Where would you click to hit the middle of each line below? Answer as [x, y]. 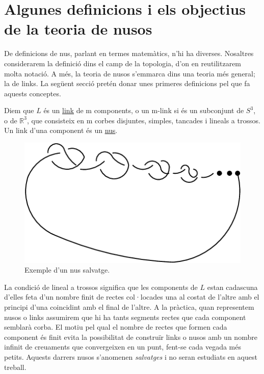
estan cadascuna [232, 287]
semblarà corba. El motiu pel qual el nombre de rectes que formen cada [116, 327]
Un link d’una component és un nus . [61, 130]
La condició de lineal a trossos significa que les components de [101, 287]
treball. [15, 367]
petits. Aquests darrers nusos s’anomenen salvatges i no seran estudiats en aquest [131, 356]
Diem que [19, 110]
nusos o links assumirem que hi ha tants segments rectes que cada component [125, 317]
